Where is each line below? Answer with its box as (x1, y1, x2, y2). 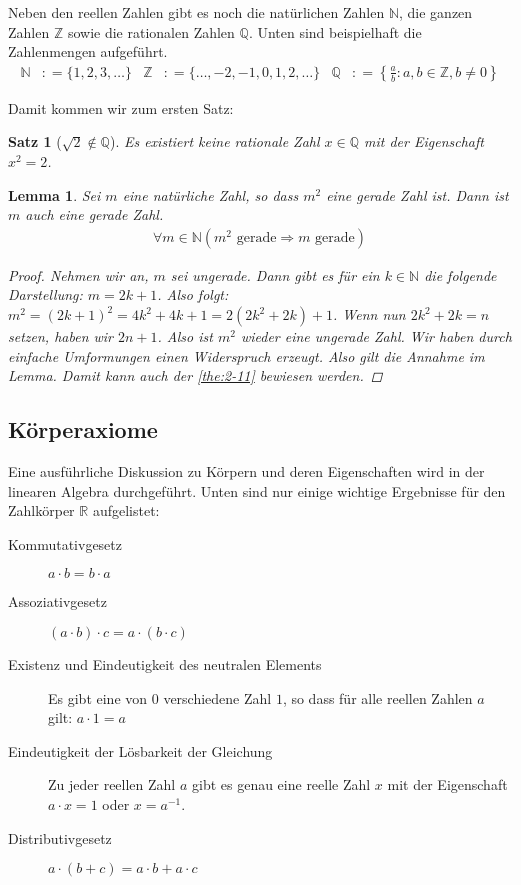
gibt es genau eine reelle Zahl (191, 774, 371, 795)
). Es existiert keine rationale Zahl (109, 131, 320, 152)
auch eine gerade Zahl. (25, 204, 164, 225)
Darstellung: (8, 284, 83, 305)
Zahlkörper (8, 500, 75, 521)
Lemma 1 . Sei (8, 184, 101, 205)
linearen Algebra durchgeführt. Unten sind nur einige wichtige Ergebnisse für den (8, 480, 506, 501)
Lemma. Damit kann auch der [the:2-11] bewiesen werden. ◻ (8, 365, 383, 386)
